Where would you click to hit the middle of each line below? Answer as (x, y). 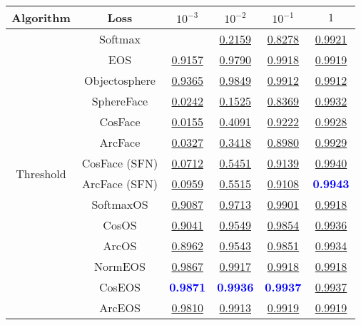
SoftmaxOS (120, 204)
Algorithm (41, 17)
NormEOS (120, 266)
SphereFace (120, 101)
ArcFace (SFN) (120, 184)
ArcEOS (120, 308)
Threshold (41, 173)
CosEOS (120, 287)
